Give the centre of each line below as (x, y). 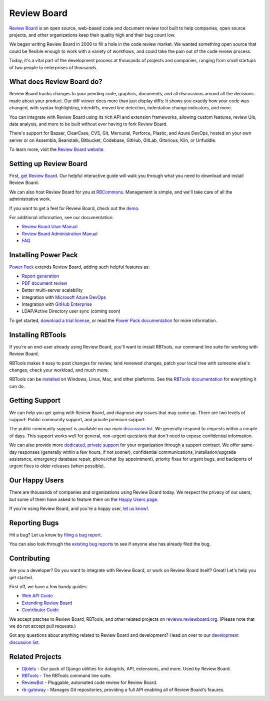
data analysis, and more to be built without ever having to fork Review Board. (88, 124)
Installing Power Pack (43, 255)
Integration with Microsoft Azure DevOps (64, 297)
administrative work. (30, 199)
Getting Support (35, 400)
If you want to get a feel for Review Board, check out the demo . (74, 208)
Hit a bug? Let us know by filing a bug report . (56, 535)
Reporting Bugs (34, 523)
